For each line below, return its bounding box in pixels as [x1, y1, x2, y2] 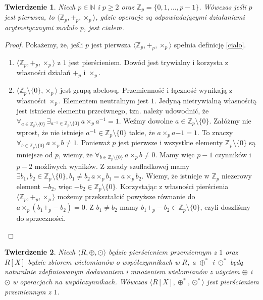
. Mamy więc [155, 149, 195, 159]
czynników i [215, 149, 251, 159]
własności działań [16, 67, 71, 78]
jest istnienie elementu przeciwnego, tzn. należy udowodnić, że [16, 105, 209, 116]
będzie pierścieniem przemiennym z [109, 247, 217, 257]
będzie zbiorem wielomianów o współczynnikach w [27, 256, 180, 267]
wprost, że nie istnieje [16, 127, 84, 137]
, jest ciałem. [83, 22, 124, 33]
